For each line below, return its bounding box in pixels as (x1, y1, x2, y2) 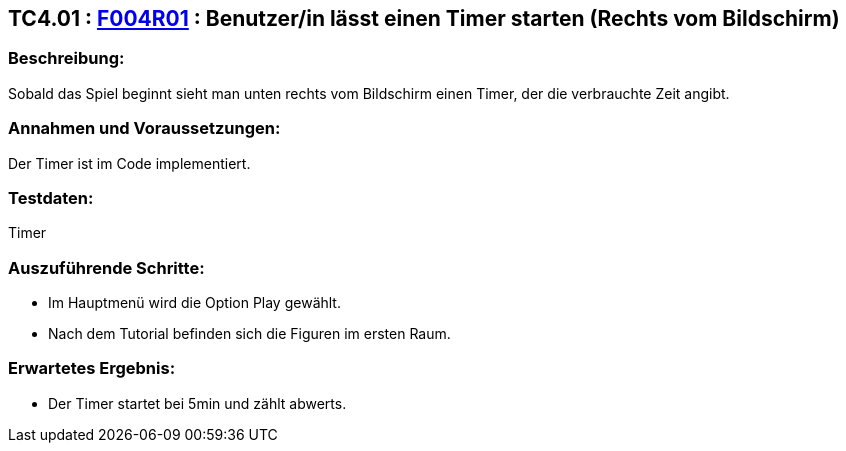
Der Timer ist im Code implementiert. (8, 154, 251, 172)
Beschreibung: (8, 48, 125, 69)
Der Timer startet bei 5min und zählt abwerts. (48, 394, 347, 412)
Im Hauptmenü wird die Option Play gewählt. (48, 294, 341, 312)
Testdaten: (8, 187, 94, 208)
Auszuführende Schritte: (8, 257, 205, 278)
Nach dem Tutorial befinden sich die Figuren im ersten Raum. (48, 325, 451, 343)
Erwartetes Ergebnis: (8, 358, 176, 379)
